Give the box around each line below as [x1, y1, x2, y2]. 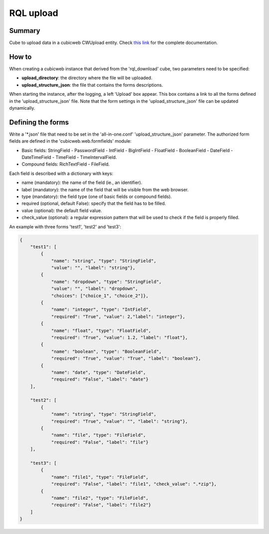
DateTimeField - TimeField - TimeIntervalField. [21, 155, 117, 160]
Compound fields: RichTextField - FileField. [21, 161, 110, 167]
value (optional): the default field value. [21, 207, 102, 213]
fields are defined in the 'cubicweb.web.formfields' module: [9, 138, 132, 144]
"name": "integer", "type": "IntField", [51, 307, 151, 313]
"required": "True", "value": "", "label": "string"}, [51, 418, 188, 424]
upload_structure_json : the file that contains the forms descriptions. [21, 82, 163, 88]
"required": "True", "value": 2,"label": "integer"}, [51, 314, 185, 319]
